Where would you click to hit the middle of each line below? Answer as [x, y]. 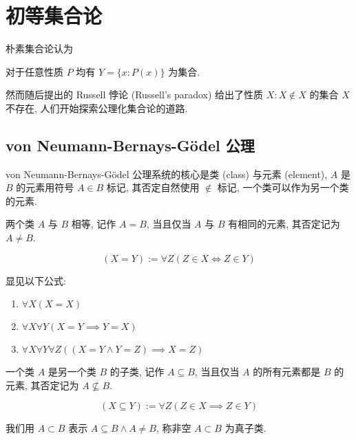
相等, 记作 [94, 224]
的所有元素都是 [287, 372]
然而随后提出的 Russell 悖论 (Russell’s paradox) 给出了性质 [135, 95]
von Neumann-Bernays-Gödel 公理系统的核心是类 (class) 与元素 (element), [167, 174]
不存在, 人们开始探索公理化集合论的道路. [97, 108]
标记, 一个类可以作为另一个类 [283, 187]
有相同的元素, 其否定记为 [284, 224]
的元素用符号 [45, 187]
